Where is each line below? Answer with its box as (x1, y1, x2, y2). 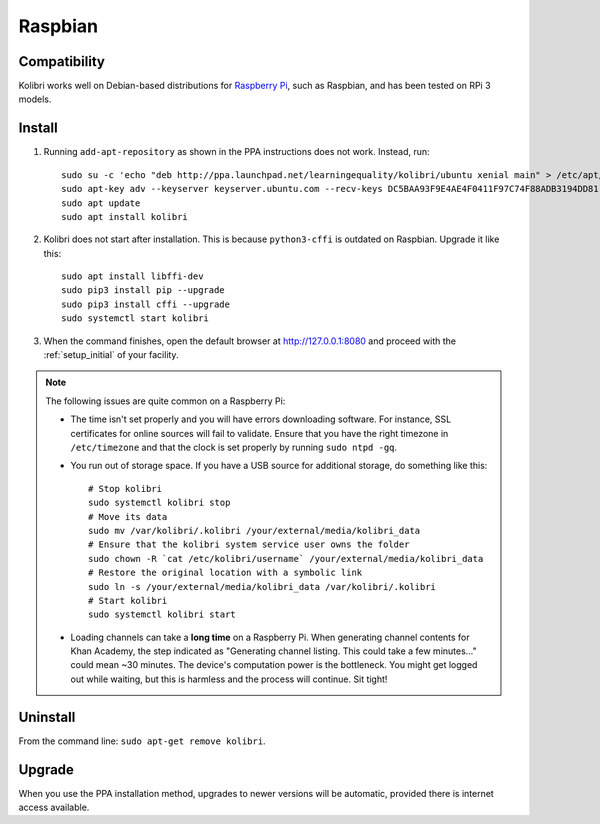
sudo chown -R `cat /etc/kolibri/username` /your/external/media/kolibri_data (88, 553, 484, 564)
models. (18, 93, 52, 105)
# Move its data (88, 511, 168, 522)
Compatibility (18, 53, 105, 70)
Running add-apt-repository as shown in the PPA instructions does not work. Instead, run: (43, 146, 430, 158)
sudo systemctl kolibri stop (88, 497, 231, 509)
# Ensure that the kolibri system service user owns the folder (88, 539, 410, 550)
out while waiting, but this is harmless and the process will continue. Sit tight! (70, 673, 388, 685)
